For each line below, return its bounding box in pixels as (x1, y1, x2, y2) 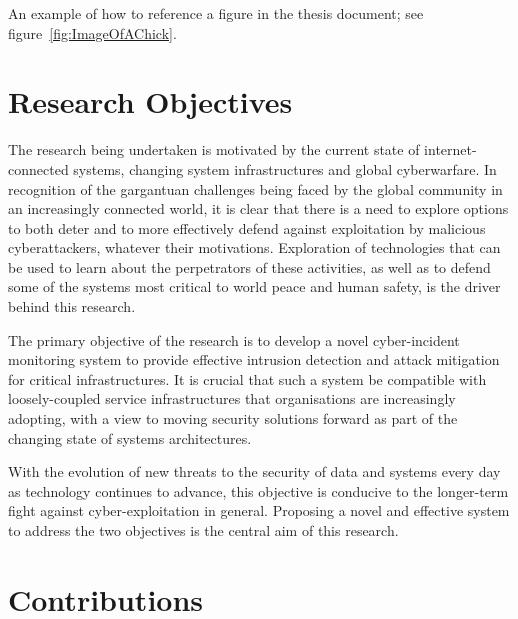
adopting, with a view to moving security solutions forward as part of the (8, 408, 458, 429)
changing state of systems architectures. (8, 427, 252, 448)
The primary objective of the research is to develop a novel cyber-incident (8, 329, 460, 350)
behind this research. (8, 296, 136, 317)
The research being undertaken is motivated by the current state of (8, 139, 420, 160)
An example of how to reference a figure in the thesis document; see (8, 3, 424, 23)
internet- (424, 139, 477, 160)
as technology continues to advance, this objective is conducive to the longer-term (8, 480, 509, 501)
